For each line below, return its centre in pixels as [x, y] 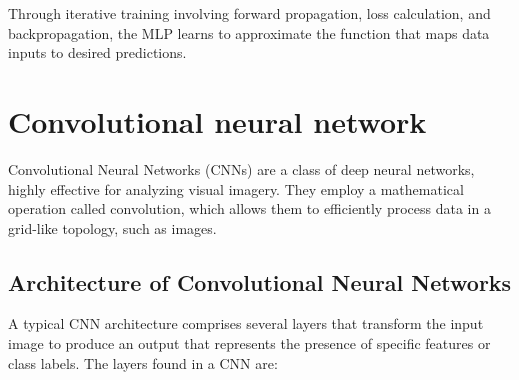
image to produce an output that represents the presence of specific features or [249, 343]
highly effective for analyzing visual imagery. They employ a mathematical [236, 188]
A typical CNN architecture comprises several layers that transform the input [246, 323]
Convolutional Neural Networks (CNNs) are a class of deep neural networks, [241, 168]
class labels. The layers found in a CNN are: [143, 362]
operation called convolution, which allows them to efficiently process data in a [249, 208]
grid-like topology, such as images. [112, 227]
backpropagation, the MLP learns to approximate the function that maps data [249, 32]
